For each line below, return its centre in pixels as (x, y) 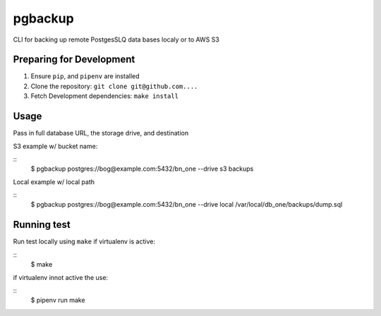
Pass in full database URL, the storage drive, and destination (101, 133)
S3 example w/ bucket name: (55, 146)
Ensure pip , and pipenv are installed (85, 76)
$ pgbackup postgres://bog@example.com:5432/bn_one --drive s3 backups (142, 169)
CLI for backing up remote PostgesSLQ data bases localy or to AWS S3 (116, 39)
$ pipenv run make (58, 300)
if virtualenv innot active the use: (61, 277)
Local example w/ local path (54, 182)
